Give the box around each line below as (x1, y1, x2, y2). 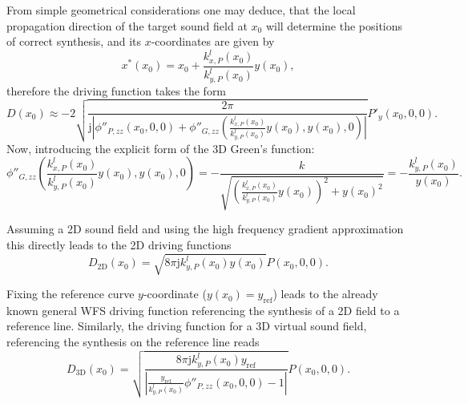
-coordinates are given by (151, 33, 275, 50)
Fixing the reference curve (6, 285, 135, 302)
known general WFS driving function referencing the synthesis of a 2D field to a (6, 301, 400, 318)
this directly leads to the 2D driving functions (6, 236, 232, 252)
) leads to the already (272, 285, 378, 302)
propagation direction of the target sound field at (6, 17, 248, 34)
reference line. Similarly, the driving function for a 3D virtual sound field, (6, 317, 367, 334)
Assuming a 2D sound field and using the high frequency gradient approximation (6, 220, 404, 237)
